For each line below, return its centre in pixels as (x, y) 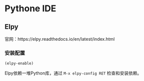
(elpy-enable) (19, 64)
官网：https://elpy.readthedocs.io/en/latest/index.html (60, 39)
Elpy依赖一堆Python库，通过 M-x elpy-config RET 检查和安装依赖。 (73, 73)
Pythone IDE (30, 9)
